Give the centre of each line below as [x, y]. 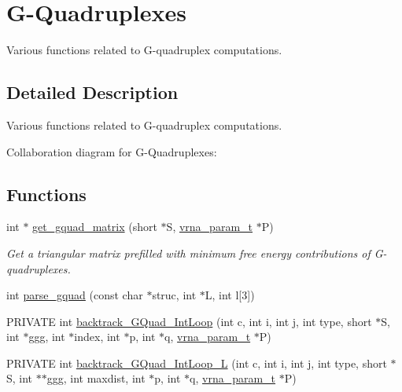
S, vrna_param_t [209, 227]
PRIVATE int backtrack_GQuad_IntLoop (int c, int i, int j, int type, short [189, 321]
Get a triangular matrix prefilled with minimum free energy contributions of [188, 253]
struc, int [174, 295]
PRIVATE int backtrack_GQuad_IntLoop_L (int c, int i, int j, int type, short [197, 363]
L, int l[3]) [230, 295]
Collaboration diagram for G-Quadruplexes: [112, 151]
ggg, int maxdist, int [96, 378]
